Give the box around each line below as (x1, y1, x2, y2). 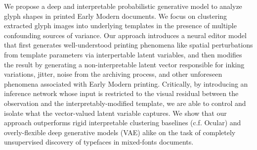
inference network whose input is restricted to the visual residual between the (4, 88, 239, 99)
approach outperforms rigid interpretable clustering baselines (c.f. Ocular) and (4, 117, 241, 128)
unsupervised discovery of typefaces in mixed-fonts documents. (4, 137, 194, 147)
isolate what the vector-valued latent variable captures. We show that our (4, 107, 227, 118)
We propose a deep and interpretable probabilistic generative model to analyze (4, 1, 242, 11)
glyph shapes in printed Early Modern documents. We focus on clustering (4, 10, 227, 21)
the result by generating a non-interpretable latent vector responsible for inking (4, 59, 245, 69)
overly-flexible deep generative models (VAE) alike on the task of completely (4, 127, 236, 137)
